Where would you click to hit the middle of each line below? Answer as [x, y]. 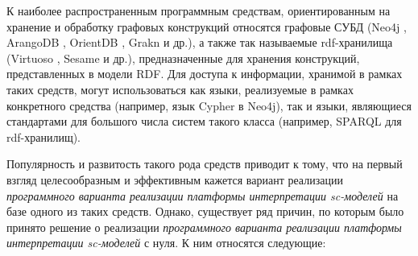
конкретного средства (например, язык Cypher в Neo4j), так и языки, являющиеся [209, 105]
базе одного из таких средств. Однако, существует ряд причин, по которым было [205, 211]
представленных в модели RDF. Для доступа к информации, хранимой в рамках [205, 74]
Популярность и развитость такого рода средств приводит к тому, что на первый [205, 164]
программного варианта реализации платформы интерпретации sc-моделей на [203, 195]
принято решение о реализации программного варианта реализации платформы [204, 227]
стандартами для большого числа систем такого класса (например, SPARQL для [204, 121]
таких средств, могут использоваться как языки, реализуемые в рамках [180, 89]
